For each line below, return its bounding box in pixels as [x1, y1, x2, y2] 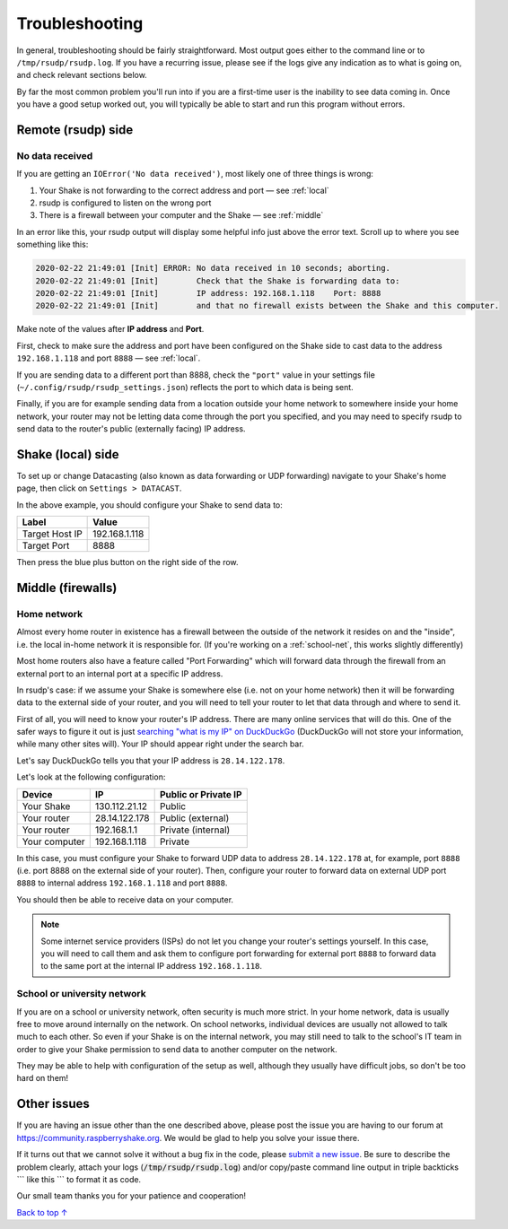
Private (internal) [159, 824, 231, 836]
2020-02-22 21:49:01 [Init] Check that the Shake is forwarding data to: [35, 275, 400, 286]
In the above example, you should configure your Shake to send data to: [16, 499, 283, 510]
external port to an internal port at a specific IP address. [16, 668, 223, 679]
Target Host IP [22, 527, 83, 540]
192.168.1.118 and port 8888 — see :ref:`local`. [16, 353, 201, 363]
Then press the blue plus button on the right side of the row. [16, 557, 239, 568]
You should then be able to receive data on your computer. [16, 893, 233, 905]
